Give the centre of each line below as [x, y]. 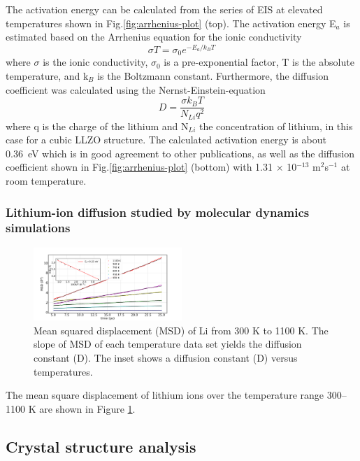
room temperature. [46, 180]
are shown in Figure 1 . [87, 408]
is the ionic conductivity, [95, 62]
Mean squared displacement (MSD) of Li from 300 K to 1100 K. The [181, 330]
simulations [38, 228]
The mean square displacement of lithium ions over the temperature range [165, 395]
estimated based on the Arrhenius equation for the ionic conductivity [154, 37]
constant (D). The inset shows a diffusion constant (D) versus [166, 358]
